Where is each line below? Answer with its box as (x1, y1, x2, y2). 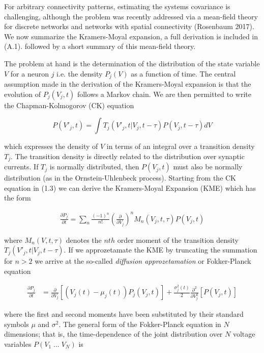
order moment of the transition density (117, 234, 239, 245)
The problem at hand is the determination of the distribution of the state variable (4, 58, 260, 68)
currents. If (4, 161, 39, 172)
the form (4, 192, 31, 203)
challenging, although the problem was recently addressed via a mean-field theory (4, 11, 258, 21)
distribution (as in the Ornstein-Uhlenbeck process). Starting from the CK (4, 172, 237, 183)
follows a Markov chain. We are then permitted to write (77, 88, 251, 99)
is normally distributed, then (49, 161, 139, 172)
